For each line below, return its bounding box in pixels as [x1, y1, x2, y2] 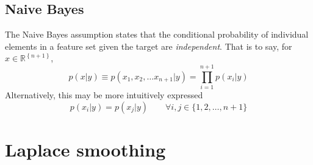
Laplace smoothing [5, 136, 166, 161]
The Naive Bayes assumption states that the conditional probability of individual [5, 28, 309, 41]
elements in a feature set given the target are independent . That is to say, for [5, 39, 292, 52]
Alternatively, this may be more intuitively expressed [5, 89, 203, 101]
